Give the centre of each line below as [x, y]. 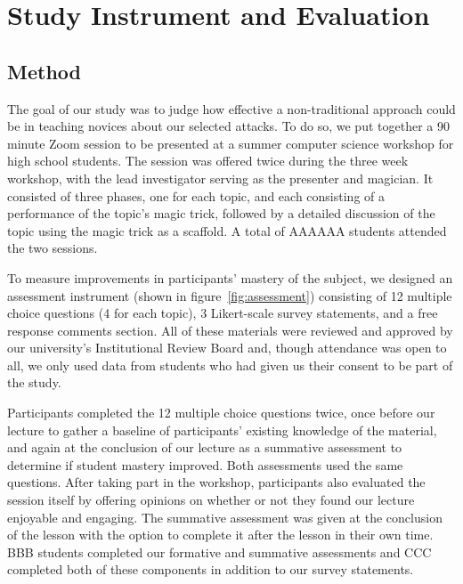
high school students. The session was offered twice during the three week [208, 161]
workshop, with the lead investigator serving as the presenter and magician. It [220, 178]
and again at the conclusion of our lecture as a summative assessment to [205, 447]
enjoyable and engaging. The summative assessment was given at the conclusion [225, 517]
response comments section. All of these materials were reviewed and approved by [230, 330]
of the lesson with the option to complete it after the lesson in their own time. [220, 535]
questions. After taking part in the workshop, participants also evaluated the [216, 482]
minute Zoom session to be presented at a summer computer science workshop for [231, 143]
